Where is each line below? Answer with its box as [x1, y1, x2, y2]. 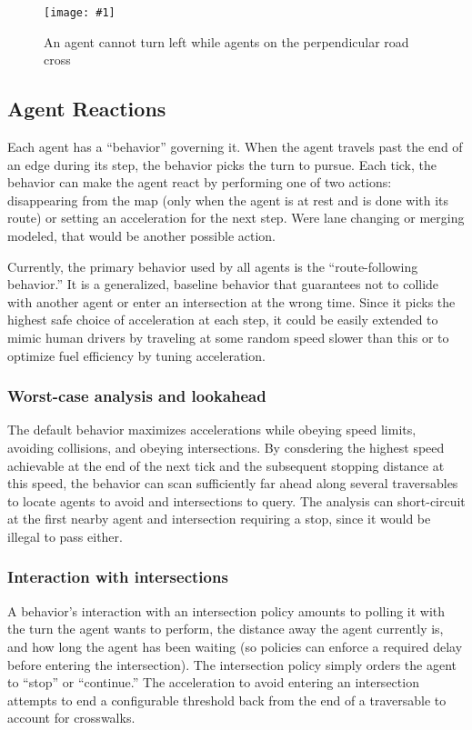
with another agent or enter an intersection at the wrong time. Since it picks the [7, 292, 456, 311]
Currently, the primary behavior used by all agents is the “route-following [7, 256, 418, 275]
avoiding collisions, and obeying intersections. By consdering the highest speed [7, 437, 445, 456]
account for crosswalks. [7, 708, 136, 727]
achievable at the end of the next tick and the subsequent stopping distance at [7, 455, 445, 475]
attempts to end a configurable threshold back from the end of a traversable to [7, 690, 447, 709]
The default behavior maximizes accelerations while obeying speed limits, [7, 420, 417, 439]
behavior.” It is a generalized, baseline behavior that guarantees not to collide [7, 275, 439, 294]
